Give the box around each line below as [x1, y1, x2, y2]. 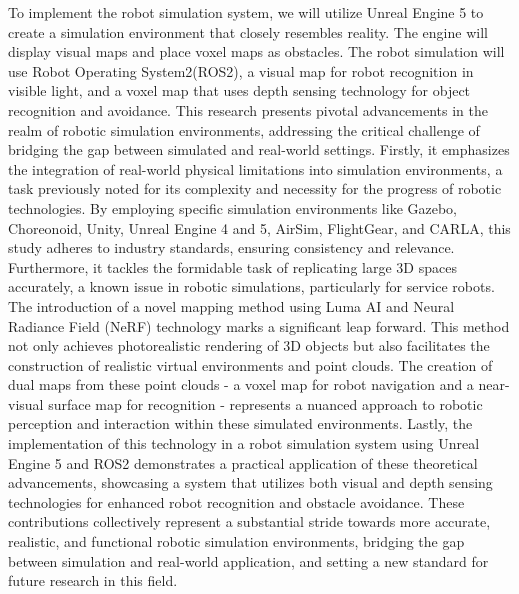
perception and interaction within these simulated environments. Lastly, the [8, 413, 473, 434]
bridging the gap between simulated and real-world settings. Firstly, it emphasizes [8, 139, 510, 160]
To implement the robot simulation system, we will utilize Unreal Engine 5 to [8, 2, 484, 22]
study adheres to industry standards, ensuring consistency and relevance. [8, 237, 455, 258]
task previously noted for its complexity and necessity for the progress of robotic [8, 178, 502, 199]
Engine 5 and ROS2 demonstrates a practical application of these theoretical [8, 452, 478, 473]
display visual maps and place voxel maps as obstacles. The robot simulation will [8, 41, 505, 62]
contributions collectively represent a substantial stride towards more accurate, [8, 511, 491, 532]
